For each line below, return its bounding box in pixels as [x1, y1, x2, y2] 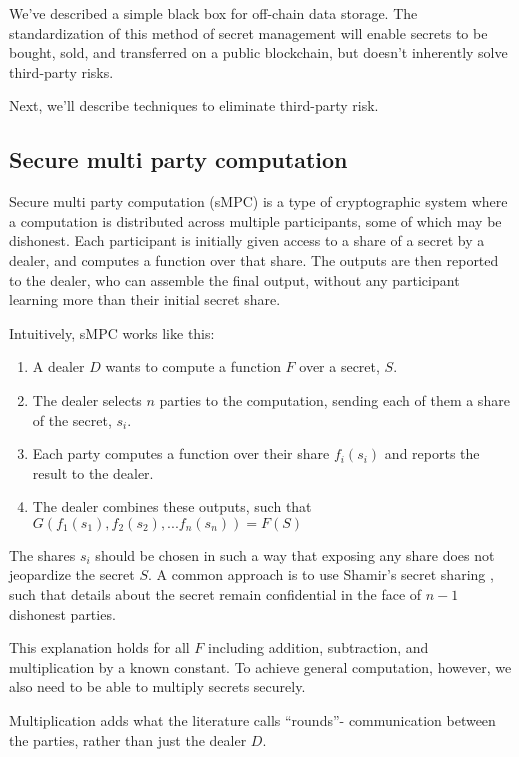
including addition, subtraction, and [208, 637, 429, 658]
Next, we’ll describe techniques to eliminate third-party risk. [9, 95, 379, 116]
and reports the [384, 443, 480, 464]
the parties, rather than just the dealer [9, 729, 247, 750]
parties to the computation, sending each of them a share [159, 389, 510, 410]
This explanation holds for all [9, 637, 190, 658]
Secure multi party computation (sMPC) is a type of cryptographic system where [9, 191, 508, 212]
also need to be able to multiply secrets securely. [9, 676, 306, 697]
